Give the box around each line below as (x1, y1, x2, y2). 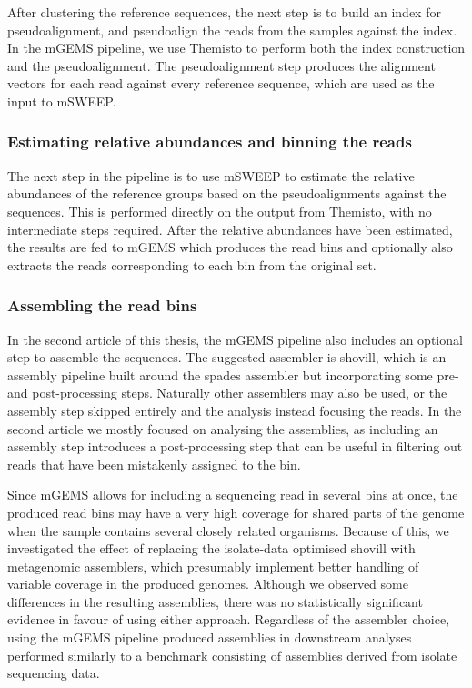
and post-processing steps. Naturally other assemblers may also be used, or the (7, 383, 447, 402)
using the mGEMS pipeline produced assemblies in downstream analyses (7, 628, 412, 647)
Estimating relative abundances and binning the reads (7, 130, 412, 153)
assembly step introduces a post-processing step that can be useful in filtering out (7, 437, 463, 456)
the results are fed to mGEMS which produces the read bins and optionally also (7, 238, 453, 257)
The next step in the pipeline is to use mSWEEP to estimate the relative (7, 166, 415, 185)
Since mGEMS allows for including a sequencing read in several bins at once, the (7, 485, 458, 504)
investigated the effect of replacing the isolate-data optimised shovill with (7, 539, 416, 558)
